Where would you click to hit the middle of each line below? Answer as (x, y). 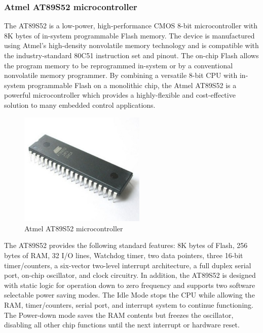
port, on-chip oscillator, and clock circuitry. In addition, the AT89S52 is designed (130, 275)
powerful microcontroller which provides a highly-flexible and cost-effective (120, 95)
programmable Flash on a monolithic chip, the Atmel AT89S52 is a (132, 85)
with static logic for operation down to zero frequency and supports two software (130, 285)
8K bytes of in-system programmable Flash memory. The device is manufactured (129, 35)
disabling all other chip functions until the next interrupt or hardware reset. (122, 325)
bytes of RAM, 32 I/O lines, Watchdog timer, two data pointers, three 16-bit (124, 255)
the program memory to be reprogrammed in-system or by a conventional (119, 65)
